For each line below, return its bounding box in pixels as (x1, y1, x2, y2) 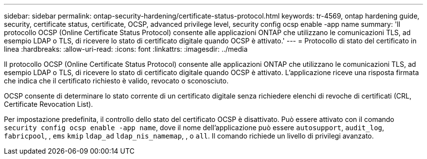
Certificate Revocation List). (4, 100, 93, 108)
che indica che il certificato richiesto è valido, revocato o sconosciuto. (4, 77, 229, 85)
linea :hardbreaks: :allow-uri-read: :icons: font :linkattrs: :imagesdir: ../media (4, 45, 248, 53)
